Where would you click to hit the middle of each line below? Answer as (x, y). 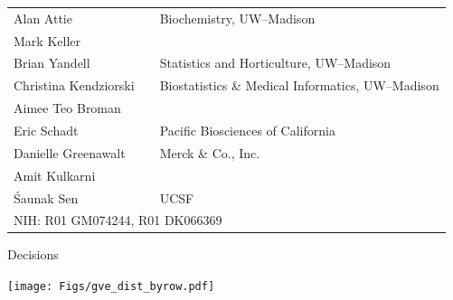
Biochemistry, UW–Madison (237, 18)
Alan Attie (43, 18)
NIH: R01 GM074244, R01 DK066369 (118, 220)
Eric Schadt (46, 130)
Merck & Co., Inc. (210, 152)
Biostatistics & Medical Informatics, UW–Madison (299, 85)
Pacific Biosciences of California (247, 130)
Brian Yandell (52, 63)
